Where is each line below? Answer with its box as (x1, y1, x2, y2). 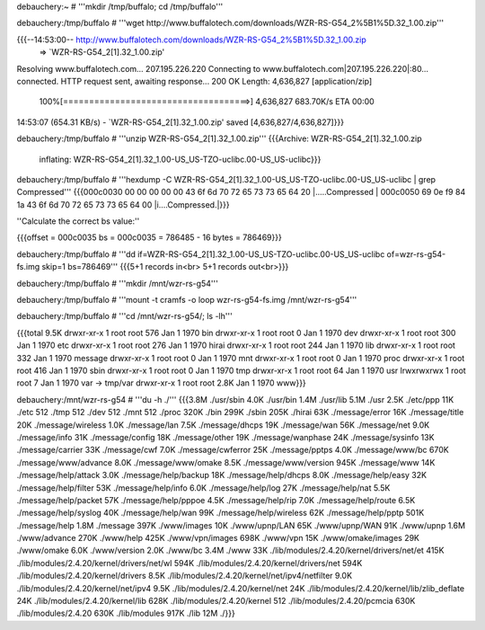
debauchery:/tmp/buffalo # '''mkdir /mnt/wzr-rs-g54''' (16, 278, 219, 288)
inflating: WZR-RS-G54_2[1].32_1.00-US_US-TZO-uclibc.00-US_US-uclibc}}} (39, 154, 322, 164)
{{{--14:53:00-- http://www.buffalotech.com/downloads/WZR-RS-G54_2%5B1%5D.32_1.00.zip (16, 34, 367, 45)
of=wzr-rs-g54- (386, 248, 446, 260)
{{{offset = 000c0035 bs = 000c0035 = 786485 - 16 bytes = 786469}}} (16, 232, 282, 243)
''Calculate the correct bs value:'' (16, 216, 140, 226)
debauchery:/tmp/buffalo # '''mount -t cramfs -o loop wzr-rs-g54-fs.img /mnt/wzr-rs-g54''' (16, 295, 357, 306)
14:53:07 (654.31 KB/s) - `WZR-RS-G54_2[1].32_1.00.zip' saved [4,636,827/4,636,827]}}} (16, 117, 345, 128)
